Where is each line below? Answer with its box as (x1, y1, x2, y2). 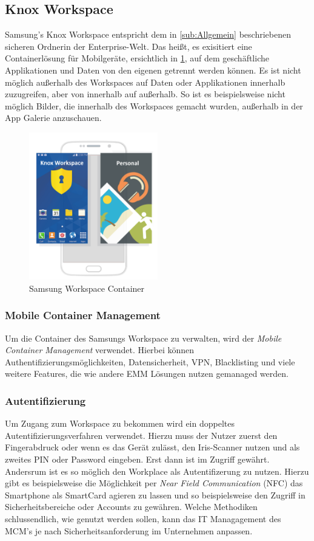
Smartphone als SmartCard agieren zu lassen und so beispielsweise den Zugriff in (5, 488, 306, 501)
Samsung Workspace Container (29, 281, 145, 294)
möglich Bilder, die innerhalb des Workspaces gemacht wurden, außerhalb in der (5, 99, 303, 112)
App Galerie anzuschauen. (5, 111, 102, 124)
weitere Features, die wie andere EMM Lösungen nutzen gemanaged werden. (5, 367, 289, 380)
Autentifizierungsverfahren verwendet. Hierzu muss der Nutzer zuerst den (5, 429, 278, 441)
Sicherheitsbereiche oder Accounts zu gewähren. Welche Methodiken (5, 500, 258, 513)
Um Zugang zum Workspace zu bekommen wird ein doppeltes (5, 417, 235, 430)
